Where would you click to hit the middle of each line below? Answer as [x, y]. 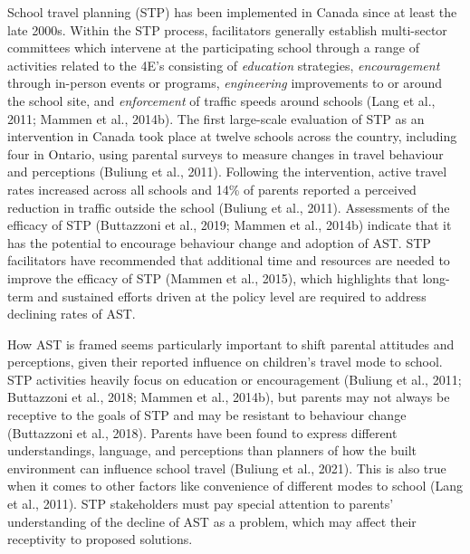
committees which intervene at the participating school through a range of [213, 48]
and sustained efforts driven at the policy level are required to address [232, 296]
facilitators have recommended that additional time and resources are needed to [229, 260]
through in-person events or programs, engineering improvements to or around [225, 83]
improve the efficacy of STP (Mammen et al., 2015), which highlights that [213, 277]
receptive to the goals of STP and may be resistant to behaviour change [207, 415]
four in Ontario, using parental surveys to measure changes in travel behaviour [225, 153]
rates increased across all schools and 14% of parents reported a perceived [212, 189]
